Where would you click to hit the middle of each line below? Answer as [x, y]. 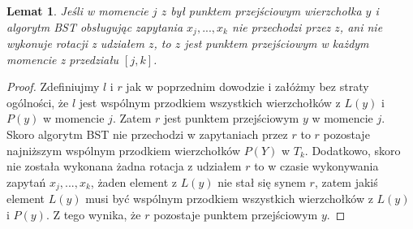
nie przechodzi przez [282, 26]
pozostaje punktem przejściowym [236, 214]
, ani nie [361, 26]
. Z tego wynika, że [93, 214]
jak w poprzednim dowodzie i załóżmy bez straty [247, 86]
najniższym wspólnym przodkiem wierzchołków [124, 150]
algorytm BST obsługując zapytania [95, 26]
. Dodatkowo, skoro [353, 150]
